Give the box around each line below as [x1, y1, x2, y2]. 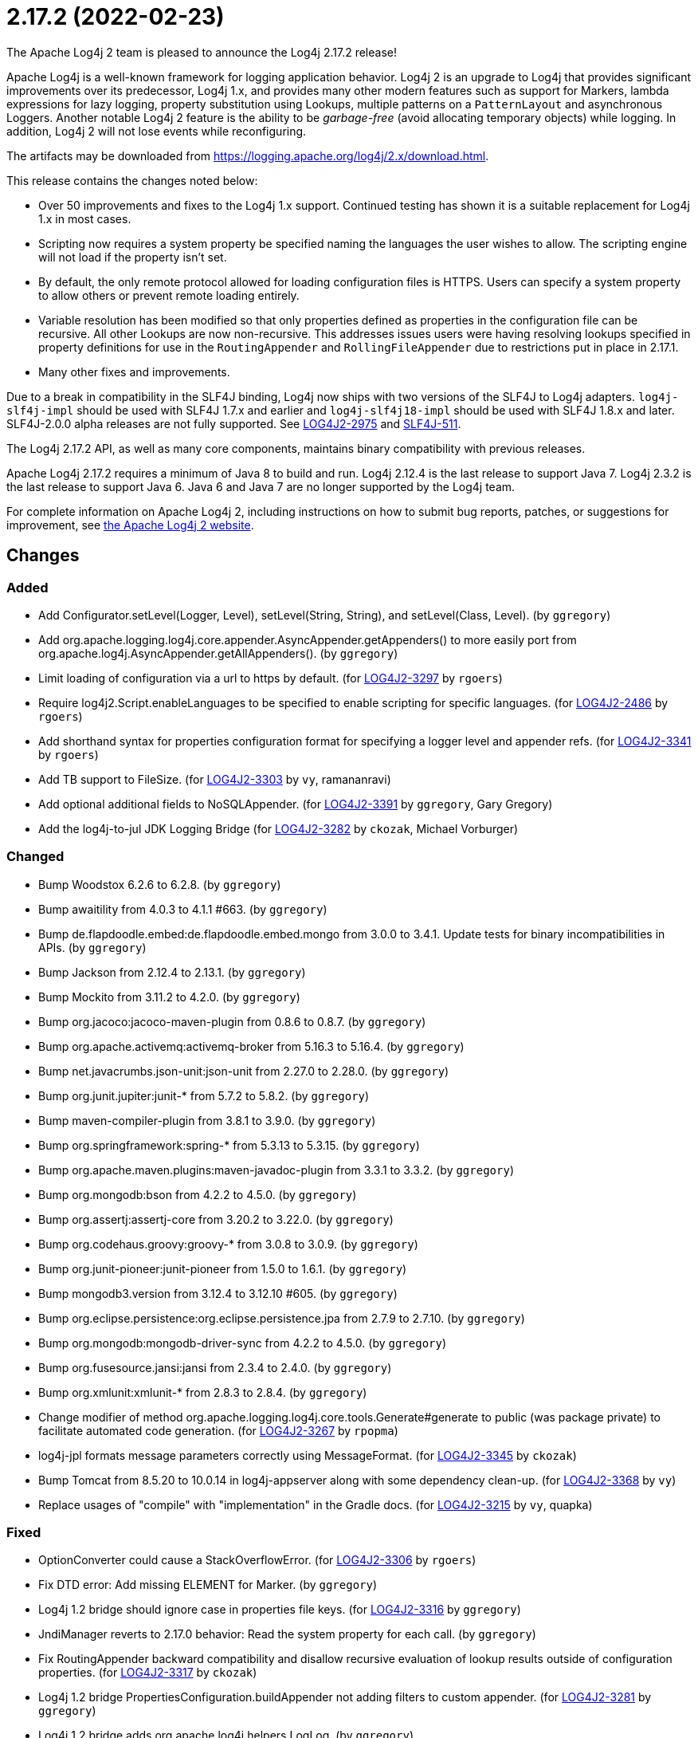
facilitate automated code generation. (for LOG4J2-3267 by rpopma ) [38, 1423, 398, 1437]
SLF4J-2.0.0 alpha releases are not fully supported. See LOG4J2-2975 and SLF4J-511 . [6, 416, 461, 431]
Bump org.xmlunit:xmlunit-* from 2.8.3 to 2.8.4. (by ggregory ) [38, 1385, 367, 1399]
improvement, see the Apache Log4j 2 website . [6, 517, 254, 532]
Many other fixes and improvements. [38, 364, 230, 379]
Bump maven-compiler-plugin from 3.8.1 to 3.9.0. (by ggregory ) [38, 1113, 376, 1127]
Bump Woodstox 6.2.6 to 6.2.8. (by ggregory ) [38, 877, 281, 891]
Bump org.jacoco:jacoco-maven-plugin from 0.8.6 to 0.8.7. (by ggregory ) [38, 1014, 426, 1028]
